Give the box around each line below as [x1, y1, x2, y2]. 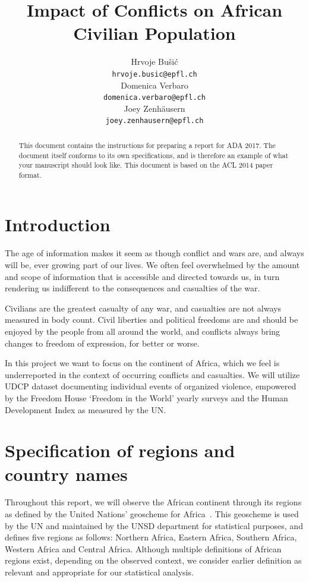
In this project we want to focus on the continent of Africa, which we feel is [5, 357, 280, 369]
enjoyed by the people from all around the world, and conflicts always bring [5, 325, 280, 337]
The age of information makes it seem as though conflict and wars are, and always [5, 247, 304, 259]
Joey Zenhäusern [124, 102, 185, 114]
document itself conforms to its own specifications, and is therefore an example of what [18, 150, 289, 160]
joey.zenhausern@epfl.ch [105, 117, 204, 125]
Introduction [5, 212, 111, 237]
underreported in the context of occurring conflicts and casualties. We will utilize [5, 368, 300, 380]
